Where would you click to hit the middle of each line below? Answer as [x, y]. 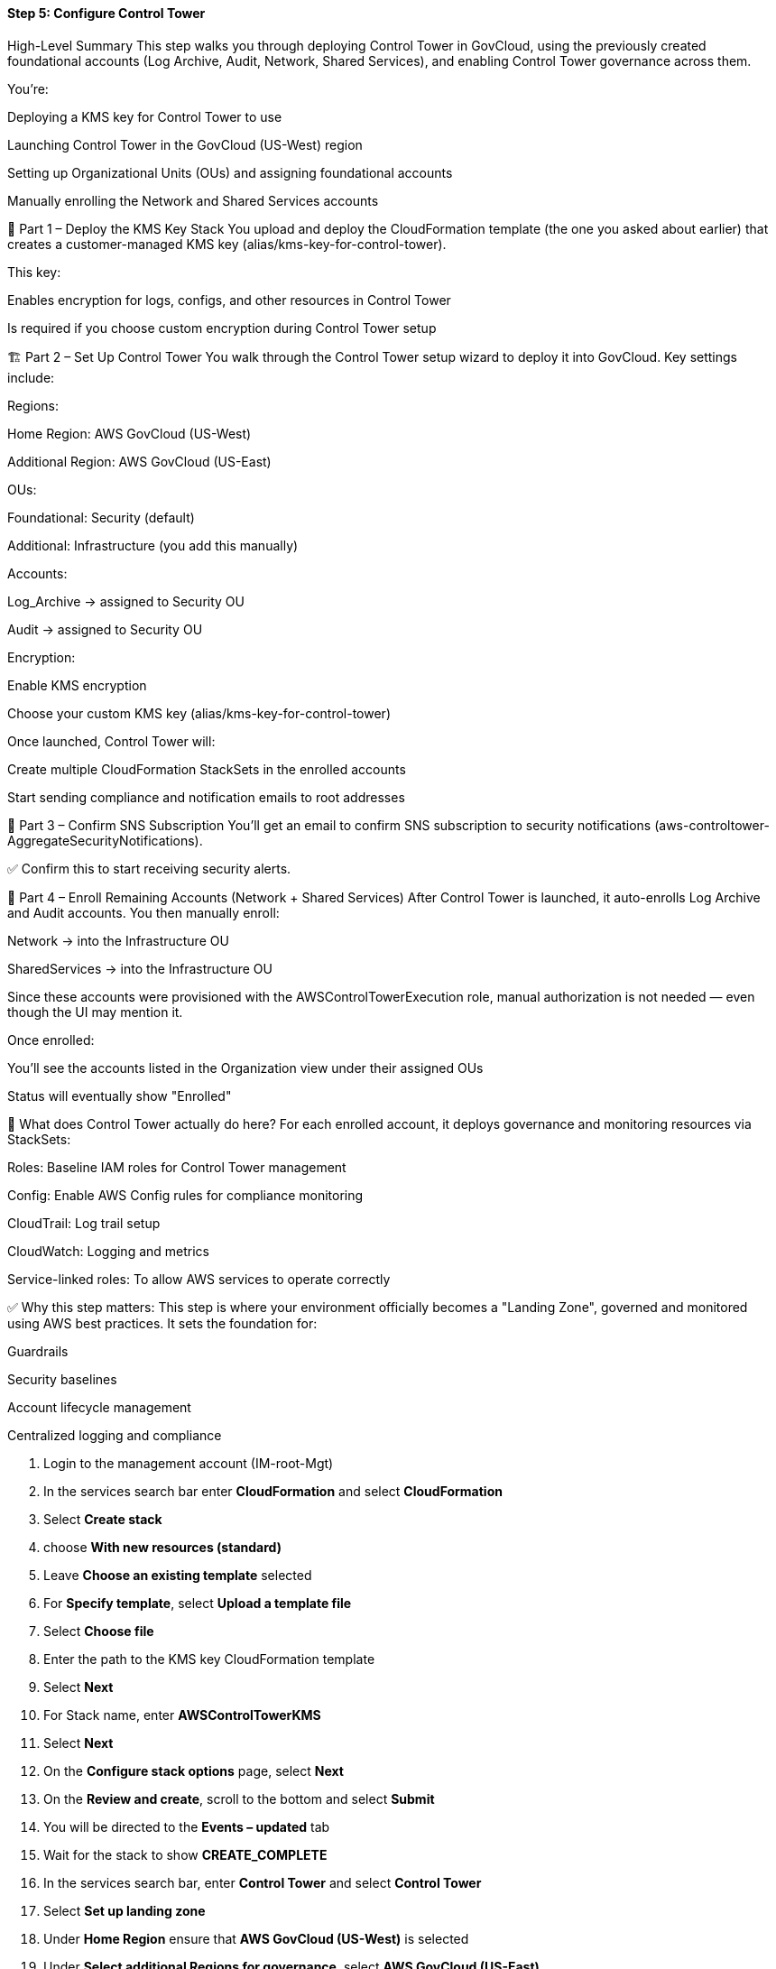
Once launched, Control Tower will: [111, 741]
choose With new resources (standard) [162, 1547]
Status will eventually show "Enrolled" [120, 1095]
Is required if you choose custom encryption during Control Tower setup [222, 328]
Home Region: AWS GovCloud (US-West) [129, 433]
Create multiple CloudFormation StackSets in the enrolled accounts [207, 769]
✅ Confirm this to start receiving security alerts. [149, 868]
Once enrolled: [51, 1040]
